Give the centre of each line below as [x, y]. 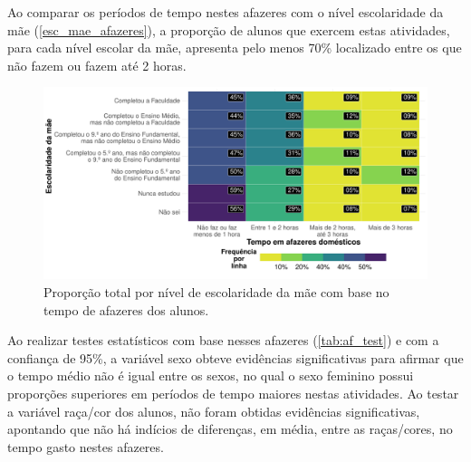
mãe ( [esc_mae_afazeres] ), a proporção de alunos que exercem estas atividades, [229, 29]
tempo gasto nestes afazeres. [86, 446]
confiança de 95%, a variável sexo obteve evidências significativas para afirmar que [235, 357]
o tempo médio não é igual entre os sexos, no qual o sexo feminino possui [211, 375]
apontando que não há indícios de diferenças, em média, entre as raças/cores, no [230, 429]
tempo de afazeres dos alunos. [126, 309]
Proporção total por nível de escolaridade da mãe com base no [216, 291]
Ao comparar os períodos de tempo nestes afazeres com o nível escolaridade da [226, 12]
